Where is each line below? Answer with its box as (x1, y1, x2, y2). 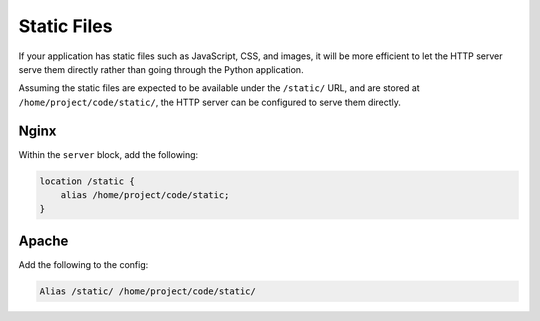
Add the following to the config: (18, 258, 149, 270)
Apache (18, 232, 69, 249)
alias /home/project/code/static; (60, 190, 230, 200)
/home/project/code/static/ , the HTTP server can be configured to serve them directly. (18, 96, 402, 108)
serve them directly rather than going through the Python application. (18, 63, 304, 75)
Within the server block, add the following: (18, 148, 199, 160)
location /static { (39, 175, 135, 187)
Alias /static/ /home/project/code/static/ (39, 285, 257, 297)
